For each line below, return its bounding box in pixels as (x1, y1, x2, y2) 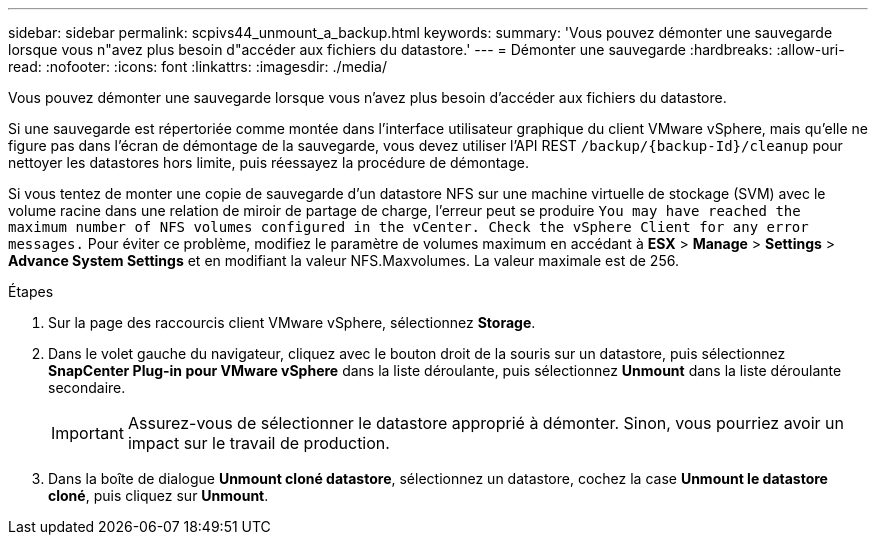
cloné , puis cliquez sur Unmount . (48, 487, 269, 504)
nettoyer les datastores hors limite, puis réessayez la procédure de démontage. (8, 154, 529, 171)
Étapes (8, 283, 54, 300)
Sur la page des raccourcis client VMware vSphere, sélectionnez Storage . (48, 314, 536, 331)
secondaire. (48, 379, 126, 396)
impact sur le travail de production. (127, 433, 390, 453)
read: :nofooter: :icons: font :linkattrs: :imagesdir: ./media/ (8, 58, 387, 75)
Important (51, 423, 124, 443)
